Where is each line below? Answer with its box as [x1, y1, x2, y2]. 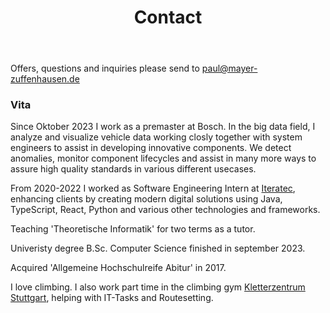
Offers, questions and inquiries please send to [10, 62, 200, 75]
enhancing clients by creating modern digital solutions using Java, [10, 193, 283, 205]
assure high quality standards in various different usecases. [10, 163, 257, 175]
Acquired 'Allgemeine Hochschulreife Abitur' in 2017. [10, 262, 227, 274]
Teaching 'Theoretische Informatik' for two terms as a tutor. [10, 223, 256, 235]
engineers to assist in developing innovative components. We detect [10, 142, 292, 154]
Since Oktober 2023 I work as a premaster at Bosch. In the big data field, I [10, 121, 316, 133]
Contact [133, 6, 203, 29]
